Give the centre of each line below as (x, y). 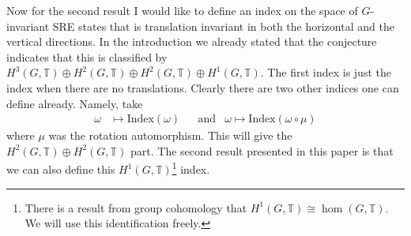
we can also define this (61, 169)
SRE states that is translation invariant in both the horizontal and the (223, 26)
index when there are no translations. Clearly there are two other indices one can (203, 87)
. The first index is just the (326, 72)
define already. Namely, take (75, 103)
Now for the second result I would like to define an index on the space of (182, 10)
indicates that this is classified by (87, 56)
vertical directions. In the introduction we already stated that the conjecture (192, 41)
